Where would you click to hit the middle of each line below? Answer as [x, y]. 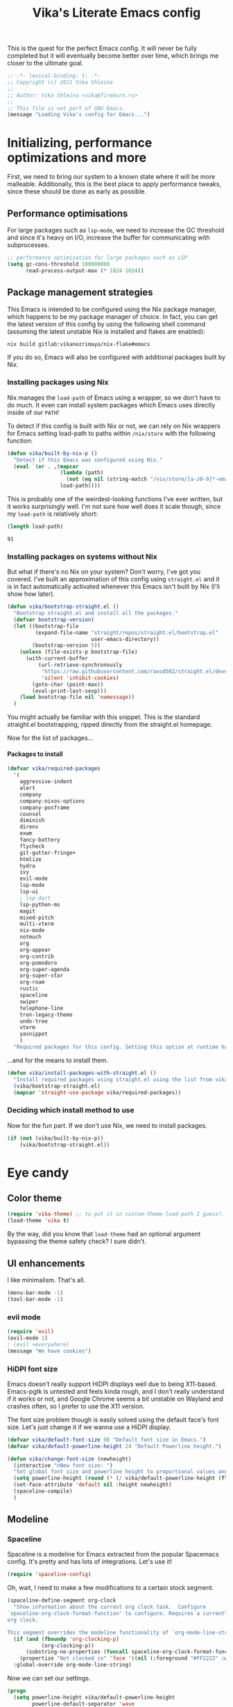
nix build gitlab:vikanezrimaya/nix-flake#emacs [79, 344]
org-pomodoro [38, 963]
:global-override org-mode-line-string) [72, 1665]
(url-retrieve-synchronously [80, 665]
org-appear [35, 950]
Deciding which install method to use [71, 1110]
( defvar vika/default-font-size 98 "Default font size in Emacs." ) [107, 1440]
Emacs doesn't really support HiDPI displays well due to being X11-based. [112, 1384]
